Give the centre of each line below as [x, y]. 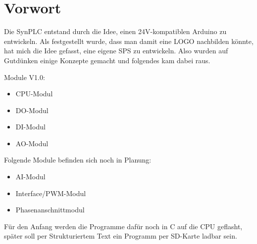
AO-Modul [32, 143]
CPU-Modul [34, 94]
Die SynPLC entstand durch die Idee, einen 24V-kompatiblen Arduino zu [115, 31]
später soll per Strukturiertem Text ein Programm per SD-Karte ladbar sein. [121, 236]
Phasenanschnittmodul [50, 210]
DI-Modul [30, 127]
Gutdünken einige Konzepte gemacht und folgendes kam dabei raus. [107, 60]
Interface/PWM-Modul [51, 193]
